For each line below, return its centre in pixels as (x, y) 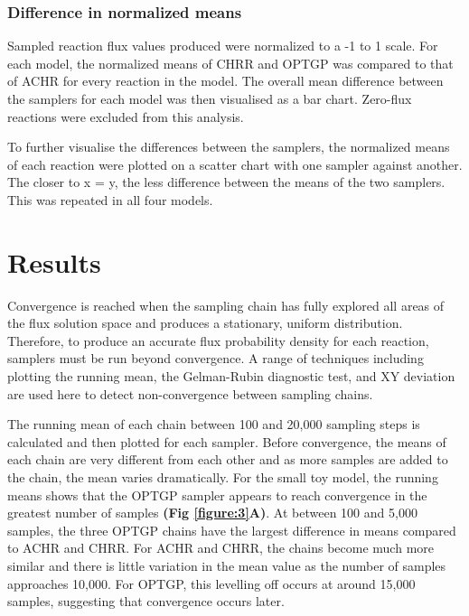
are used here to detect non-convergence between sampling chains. (190, 393)
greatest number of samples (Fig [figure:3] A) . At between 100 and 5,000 (212, 513)
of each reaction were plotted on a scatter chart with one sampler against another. (235, 164)
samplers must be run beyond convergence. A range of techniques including (216, 358)
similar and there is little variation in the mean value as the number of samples (227, 565)
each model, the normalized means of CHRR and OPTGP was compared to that (230, 63)
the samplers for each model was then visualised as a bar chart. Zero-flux (210, 98)
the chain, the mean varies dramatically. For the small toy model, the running (223, 477)
